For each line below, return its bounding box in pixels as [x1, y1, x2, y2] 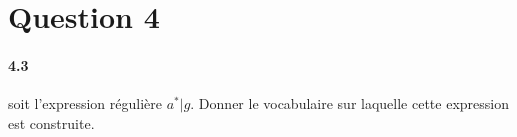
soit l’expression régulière [8, 93, 162, 114]
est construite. [8, 112, 95, 133]
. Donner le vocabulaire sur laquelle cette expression [190, 93, 509, 114]
